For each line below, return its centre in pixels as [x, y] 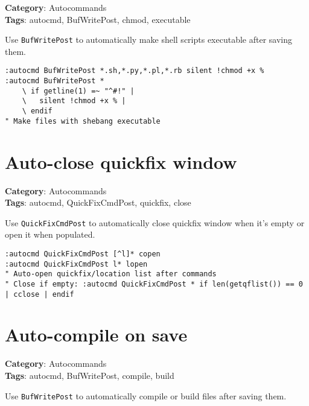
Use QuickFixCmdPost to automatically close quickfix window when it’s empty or [155, 222]
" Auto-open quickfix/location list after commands [111, 274]
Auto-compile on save [96, 335]
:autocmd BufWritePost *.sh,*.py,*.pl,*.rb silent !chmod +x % [135, 71]
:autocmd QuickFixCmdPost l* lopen [76, 264]
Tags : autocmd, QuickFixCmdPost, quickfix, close [98, 202]
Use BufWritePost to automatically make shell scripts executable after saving [148, 40]
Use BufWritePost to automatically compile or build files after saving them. [146, 395]
